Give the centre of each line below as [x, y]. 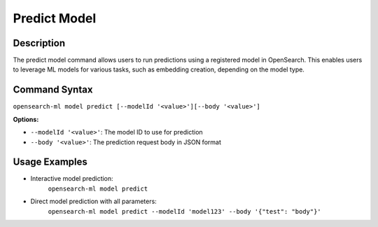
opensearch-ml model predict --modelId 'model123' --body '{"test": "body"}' [184, 211]
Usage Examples [50, 162]
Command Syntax [53, 90]
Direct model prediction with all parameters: [93, 201]
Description [39, 43]
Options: [26, 119]
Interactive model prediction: [72, 179]
